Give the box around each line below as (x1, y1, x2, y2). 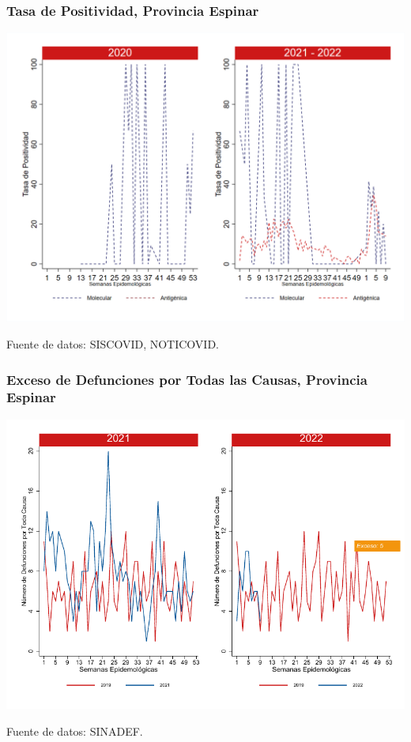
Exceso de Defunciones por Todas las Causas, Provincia (6, 369, 368, 389)
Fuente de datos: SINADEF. (6, 722, 143, 739)
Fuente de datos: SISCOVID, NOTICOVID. (6, 336, 219, 352)
